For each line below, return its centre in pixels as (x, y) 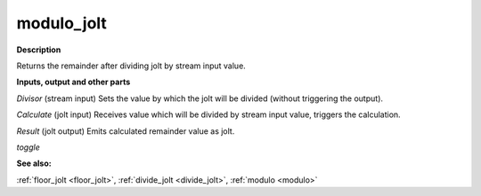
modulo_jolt (61, 23)
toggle (28, 147)
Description (39, 50)
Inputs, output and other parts (73, 82)
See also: (34, 163)
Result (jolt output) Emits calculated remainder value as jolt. (126, 131)
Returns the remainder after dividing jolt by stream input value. (131, 66)
